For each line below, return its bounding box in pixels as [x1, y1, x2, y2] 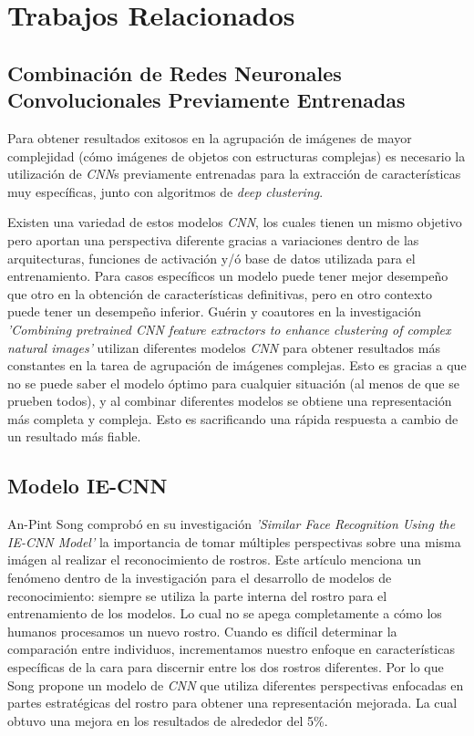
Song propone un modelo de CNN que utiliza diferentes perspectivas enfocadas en [7, 675, 464, 694]
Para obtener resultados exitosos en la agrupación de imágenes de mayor [7, 128, 412, 147]
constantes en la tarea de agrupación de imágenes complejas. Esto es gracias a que [7, 356, 467, 375]
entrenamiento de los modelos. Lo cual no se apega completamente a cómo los [7, 604, 442, 623]
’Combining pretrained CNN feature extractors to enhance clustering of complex [7, 319, 451, 338]
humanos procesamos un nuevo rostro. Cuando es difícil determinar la [7, 621, 397, 640]
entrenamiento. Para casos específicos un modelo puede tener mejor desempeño [7, 266, 448, 285]
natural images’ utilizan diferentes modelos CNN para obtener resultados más [7, 337, 440, 357]
